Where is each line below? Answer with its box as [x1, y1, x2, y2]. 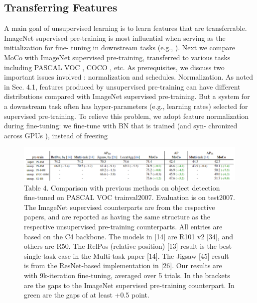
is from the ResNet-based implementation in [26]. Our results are [24, 260, 222, 271]
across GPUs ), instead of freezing [4, 130, 108, 140]
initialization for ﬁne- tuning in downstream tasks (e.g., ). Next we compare [4, 42, 235, 53]
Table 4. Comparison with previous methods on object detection [24, 182, 220, 193]
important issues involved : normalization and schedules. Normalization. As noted [4, 72, 253, 82]
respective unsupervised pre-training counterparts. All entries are [24, 221, 223, 231]
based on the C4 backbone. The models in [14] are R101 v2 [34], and [24, 231, 233, 241]
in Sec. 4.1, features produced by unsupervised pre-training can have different [4, 81, 241, 92]
